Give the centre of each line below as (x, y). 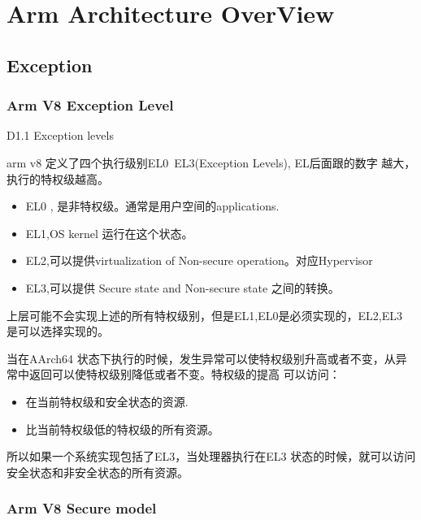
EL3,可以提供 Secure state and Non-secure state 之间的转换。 (182, 287)
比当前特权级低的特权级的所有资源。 (122, 429)
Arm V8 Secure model (82, 508)
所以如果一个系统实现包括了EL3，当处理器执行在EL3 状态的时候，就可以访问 (211, 456)
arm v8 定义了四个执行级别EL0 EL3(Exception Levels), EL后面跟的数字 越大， (211, 162)
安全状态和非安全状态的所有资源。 (98, 472)
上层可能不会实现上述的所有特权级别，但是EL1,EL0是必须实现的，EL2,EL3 (204, 315)
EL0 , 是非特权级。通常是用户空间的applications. (152, 206)
